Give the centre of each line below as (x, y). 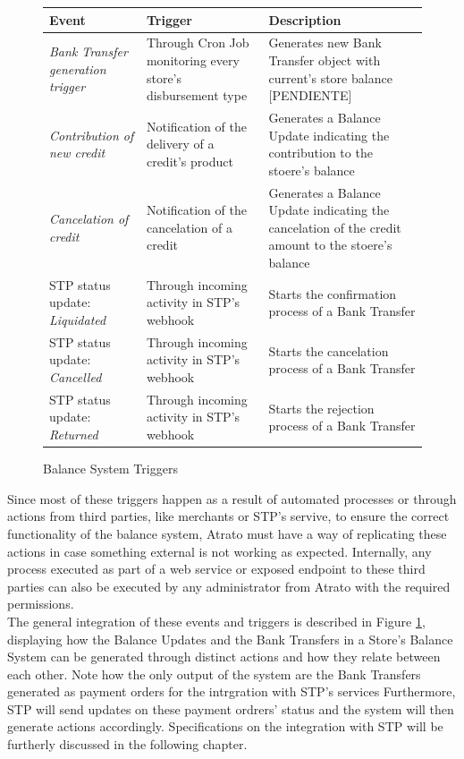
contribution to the (321, 153)
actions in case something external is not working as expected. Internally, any (219, 551)
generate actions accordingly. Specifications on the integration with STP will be (225, 726)
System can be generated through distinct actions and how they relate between (224, 657)
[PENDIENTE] (310, 95)
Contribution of (92, 135)
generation (78, 68)
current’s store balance (330, 77)
